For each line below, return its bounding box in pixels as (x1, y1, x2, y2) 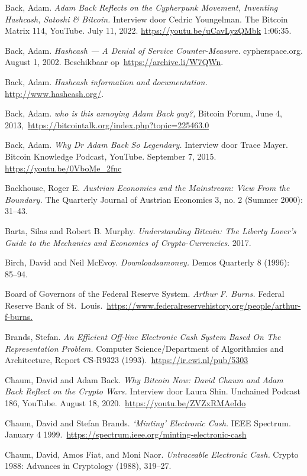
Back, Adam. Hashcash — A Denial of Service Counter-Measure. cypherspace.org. (5, 44, 303, 56)
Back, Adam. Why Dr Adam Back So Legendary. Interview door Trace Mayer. (5, 138, 288, 151)
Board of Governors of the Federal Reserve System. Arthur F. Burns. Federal (5, 287, 285, 300)
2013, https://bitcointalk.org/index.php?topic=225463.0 (5, 118, 209, 131)
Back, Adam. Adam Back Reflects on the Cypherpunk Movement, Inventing (5, 1, 278, 13)
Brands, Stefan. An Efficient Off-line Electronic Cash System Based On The (5, 331, 281, 343)
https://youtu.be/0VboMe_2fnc (5, 161, 122, 174)
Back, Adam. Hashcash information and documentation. (5, 75, 208, 88)
